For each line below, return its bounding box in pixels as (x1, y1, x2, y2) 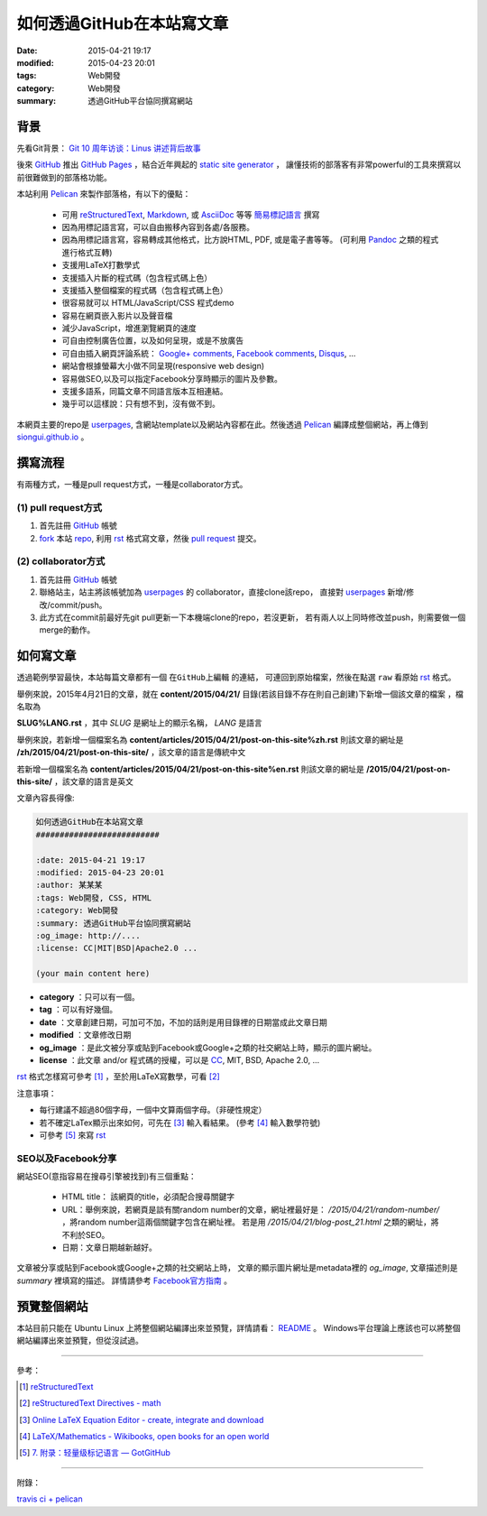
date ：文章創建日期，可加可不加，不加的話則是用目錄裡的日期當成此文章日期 (39, 1016, 328, 1028)
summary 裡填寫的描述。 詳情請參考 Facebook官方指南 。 (16, 1275, 232, 1286)
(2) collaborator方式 (16, 555, 106, 568)
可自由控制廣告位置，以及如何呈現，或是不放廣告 (61, 335, 243, 347)
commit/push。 (50, 599, 107, 610)
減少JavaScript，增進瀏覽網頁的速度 (61, 323, 198, 334)
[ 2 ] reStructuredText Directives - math (19, 1398, 161, 1409)
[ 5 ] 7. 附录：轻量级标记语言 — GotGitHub (19, 1447, 171, 1458)
